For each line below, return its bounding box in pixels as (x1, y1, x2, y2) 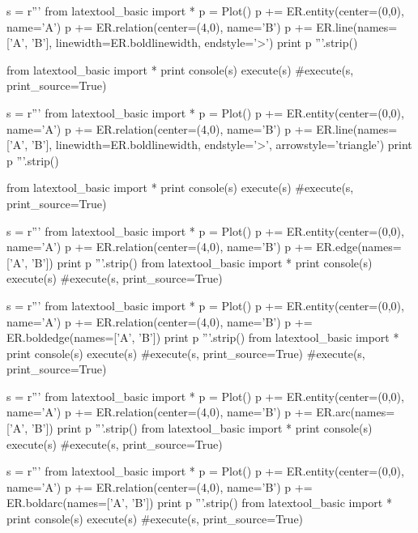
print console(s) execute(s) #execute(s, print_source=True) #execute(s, (6, 344, 365, 361)
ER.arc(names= (316, 403, 395, 420)
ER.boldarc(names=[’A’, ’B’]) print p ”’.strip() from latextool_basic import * (6, 494, 392, 511)
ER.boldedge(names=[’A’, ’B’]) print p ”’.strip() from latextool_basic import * (6, 329, 399, 346)
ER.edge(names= (316, 238, 402, 255)
